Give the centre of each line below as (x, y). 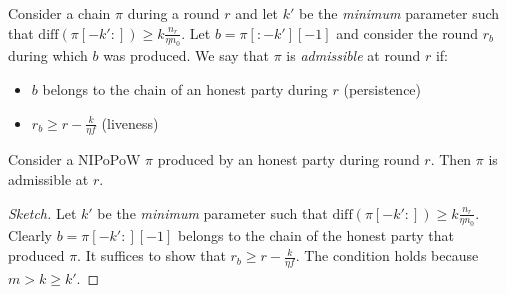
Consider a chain (59, 13)
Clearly (30, 235)
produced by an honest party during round (288, 159)
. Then (451, 159)
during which (48, 55)
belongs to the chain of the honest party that (315, 235)
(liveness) (130, 122)
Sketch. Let (42, 212)
